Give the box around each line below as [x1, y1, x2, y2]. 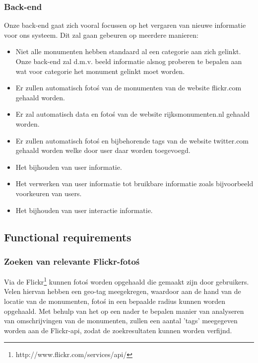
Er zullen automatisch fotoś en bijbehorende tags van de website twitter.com [15, 135, 249, 145]
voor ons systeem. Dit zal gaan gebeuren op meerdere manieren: [4, 29, 198, 40]
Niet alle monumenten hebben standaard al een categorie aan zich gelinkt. [15, 46, 241, 57]
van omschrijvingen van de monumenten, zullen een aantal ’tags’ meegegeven [4, 315, 238, 326]
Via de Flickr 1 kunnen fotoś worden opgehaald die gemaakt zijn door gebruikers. [4, 275, 249, 287]
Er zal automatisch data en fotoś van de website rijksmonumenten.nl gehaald [15, 109, 250, 119]
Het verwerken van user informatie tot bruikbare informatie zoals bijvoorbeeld [15, 178, 254, 189]
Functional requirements [4, 229, 131, 244]
